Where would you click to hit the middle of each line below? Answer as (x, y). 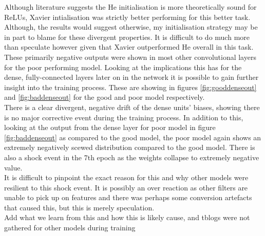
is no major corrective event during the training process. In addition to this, (124, 117)
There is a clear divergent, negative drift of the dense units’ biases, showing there (132, 107)
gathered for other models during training (70, 228)
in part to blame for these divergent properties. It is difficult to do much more (127, 37)
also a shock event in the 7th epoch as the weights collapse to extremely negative (132, 157)
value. (13, 167)
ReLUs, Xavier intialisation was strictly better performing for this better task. (127, 17)
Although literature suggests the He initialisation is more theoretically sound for (130, 7)
